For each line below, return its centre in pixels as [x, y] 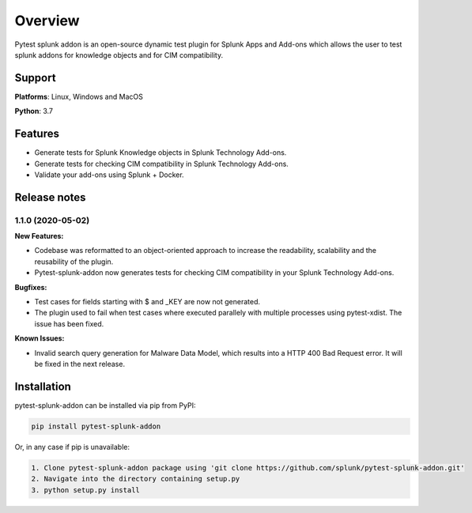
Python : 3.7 [34, 111]
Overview [47, 21]
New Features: [39, 236]
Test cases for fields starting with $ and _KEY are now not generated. [147, 302]
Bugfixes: [31, 287]
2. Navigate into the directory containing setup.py [136, 479]
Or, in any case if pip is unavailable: [72, 447]
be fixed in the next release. [80, 364]
